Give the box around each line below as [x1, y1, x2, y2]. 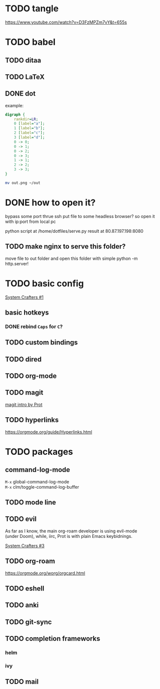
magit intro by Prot [5, 402, 43, 407]
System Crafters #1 [5, 294, 44, 300]
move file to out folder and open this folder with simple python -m [5, 255, 138, 261]
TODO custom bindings [5, 338, 78, 347]
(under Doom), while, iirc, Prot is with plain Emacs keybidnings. [5, 533, 133, 539]
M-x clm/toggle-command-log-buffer [5, 484, 80, 490]
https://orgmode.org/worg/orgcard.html [5, 570, 85, 576]
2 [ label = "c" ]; [14, 130, 45, 135]
